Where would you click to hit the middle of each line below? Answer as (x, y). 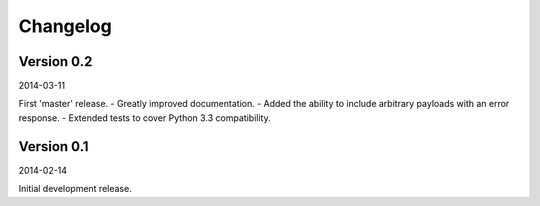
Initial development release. (75, 189)
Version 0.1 (53, 146)
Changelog (65, 26)
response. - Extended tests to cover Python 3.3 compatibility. (144, 117)
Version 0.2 (55, 61)
